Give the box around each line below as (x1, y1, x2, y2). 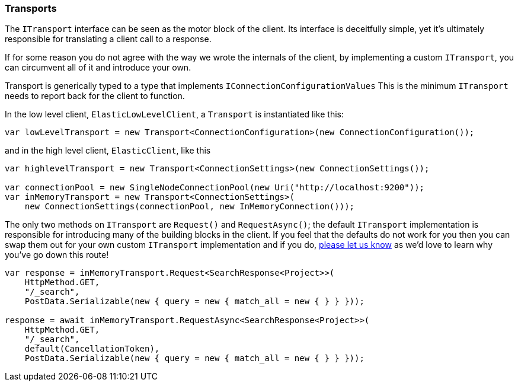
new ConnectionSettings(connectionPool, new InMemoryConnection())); (24, 202, 355, 212)
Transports (5, 2, 57, 14)
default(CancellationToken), (24, 344, 160, 354)
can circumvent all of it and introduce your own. (5, 62, 191, 73)
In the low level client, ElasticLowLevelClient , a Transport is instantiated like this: (5, 109, 344, 120)
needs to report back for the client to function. (5, 91, 185, 101)
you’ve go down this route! (5, 250, 109, 260)
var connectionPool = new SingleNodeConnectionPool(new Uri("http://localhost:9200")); (5, 183, 425, 193)
